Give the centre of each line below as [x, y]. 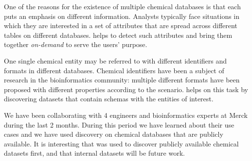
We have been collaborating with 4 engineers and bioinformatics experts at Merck [126, 115]
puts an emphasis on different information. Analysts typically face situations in [122, 16]
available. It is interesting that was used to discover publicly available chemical [121, 143]
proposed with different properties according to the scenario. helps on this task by [126, 89]
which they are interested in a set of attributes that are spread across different [121, 25]
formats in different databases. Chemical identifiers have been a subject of [114, 70]
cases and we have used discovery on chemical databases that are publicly [114, 134]
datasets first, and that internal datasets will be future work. [94, 153]
